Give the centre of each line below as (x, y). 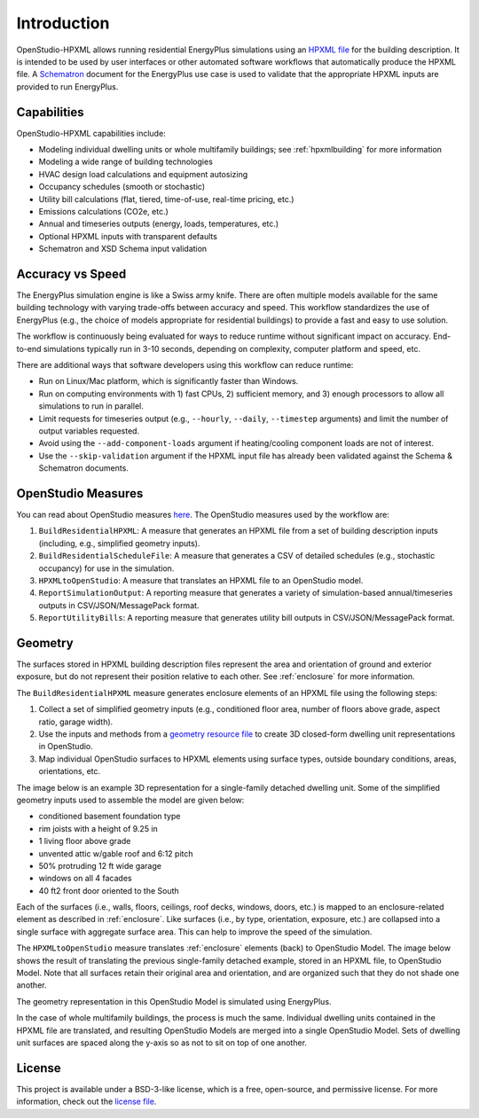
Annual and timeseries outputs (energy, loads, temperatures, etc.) (159, 224)
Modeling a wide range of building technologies (126, 162)
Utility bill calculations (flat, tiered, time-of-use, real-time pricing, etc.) (166, 199)
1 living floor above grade (85, 841)
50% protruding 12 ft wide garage (100, 865)
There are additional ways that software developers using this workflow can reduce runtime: (185, 365)
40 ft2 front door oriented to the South (109, 890)
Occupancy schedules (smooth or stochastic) (122, 187)
